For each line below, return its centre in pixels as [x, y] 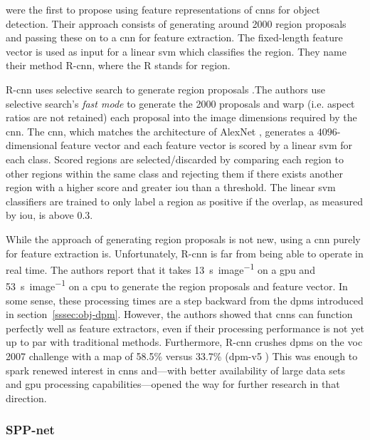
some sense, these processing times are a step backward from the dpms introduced [185, 300]
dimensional [32, 145]
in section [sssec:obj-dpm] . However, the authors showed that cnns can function [179, 314]
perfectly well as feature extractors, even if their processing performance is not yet [185, 328]
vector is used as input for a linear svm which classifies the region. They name [176, 51]
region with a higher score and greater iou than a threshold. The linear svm [171, 187]
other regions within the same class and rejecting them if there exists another [174, 173]
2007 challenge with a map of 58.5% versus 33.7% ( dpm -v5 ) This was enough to [182, 355]
